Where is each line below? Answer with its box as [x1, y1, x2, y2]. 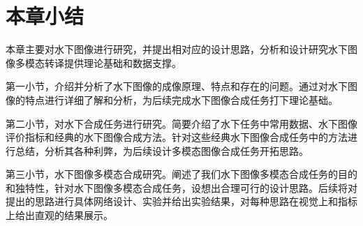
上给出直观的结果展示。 [6, 208, 113, 223]
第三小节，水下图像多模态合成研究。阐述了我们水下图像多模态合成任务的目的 [6, 167, 357, 181]
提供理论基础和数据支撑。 [64, 55, 181, 70]
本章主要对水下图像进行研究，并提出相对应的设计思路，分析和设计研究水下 [6, 42, 348, 56]
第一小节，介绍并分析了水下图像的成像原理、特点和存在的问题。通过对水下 [6, 79, 348, 93]
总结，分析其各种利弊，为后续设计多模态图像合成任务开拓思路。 [15, 143, 309, 158]
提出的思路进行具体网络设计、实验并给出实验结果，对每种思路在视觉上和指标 [6, 194, 357, 209]
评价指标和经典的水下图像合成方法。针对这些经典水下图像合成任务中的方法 [6, 130, 348, 144]
